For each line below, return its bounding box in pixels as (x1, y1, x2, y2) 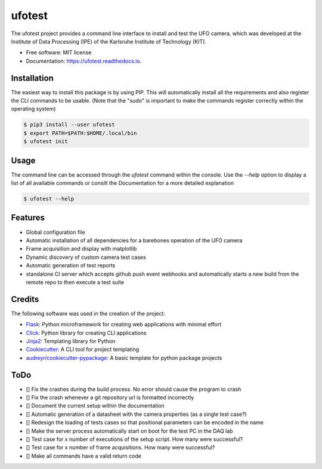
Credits (11, 294, 39, 304)
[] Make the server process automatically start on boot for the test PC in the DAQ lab (26, 427, 233, 434)
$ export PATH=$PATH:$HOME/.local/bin (23, 129, 137, 137)
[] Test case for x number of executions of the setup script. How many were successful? (26, 436, 243, 443)
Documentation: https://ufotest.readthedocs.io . (26, 57, 142, 64)
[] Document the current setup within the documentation (26, 402, 165, 409)
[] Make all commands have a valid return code (26, 452, 141, 459)
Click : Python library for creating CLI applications (26, 329, 147, 337)
